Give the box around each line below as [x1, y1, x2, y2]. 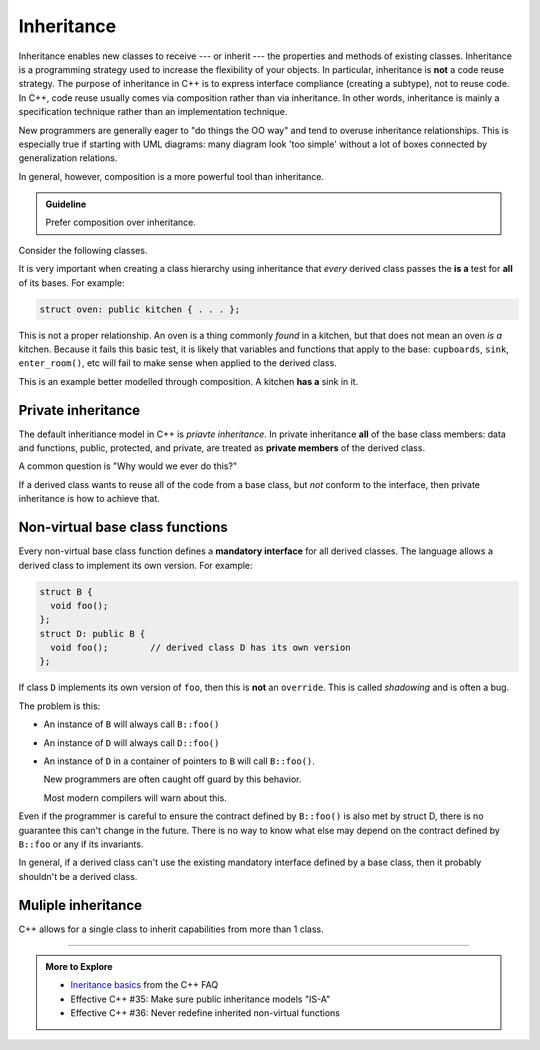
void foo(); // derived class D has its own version [50, 642, 351, 654]
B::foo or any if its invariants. [18, 838, 144, 850]
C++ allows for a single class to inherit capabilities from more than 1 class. [18, 923, 324, 935]
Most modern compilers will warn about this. [43, 791, 227, 804]
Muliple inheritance [18, 896, 143, 914]
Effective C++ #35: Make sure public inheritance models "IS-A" [70, 993, 331, 1005]
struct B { [39, 586, 93, 597]
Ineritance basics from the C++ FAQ [70, 979, 219, 991]
